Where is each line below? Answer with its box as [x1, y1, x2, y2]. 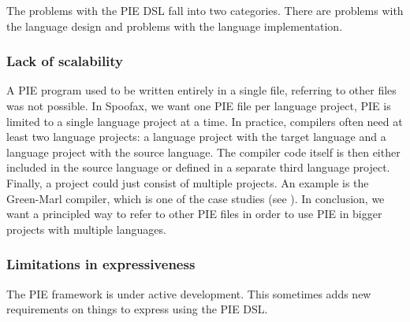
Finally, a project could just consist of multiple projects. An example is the [6, 174, 369, 191]
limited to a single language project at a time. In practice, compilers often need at [6, 113, 403, 129]
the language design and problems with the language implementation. [6, 17, 343, 34]
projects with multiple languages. [6, 220, 166, 237]
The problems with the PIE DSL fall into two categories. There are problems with [6, 2, 404, 18]
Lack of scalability [6, 51, 124, 71]
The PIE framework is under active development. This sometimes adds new [6, 285, 371, 302]
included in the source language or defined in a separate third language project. [6, 159, 390, 176]
